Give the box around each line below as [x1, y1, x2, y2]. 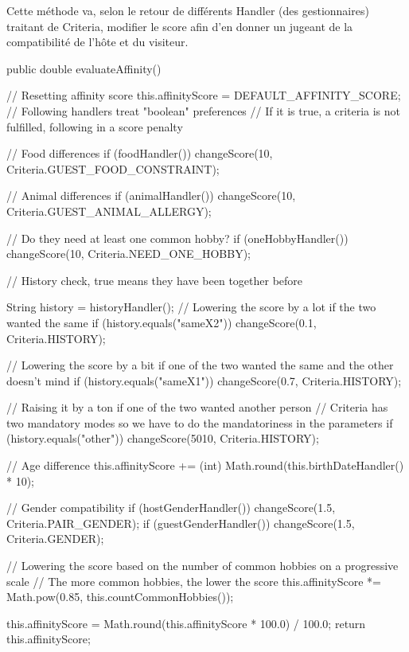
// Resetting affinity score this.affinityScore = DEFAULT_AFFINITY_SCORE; [6, 87, 401, 103]
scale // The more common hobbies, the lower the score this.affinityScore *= [6, 572, 381, 589]
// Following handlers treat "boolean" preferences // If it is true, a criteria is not [6, 102, 401, 119]
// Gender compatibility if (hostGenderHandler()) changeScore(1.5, [6, 499, 336, 516]
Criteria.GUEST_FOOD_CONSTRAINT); [6, 160, 220, 177]
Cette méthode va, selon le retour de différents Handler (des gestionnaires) [6, 2, 369, 18]
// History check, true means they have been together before [6, 271, 303, 288]
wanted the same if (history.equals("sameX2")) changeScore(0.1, [6, 314, 317, 330]
